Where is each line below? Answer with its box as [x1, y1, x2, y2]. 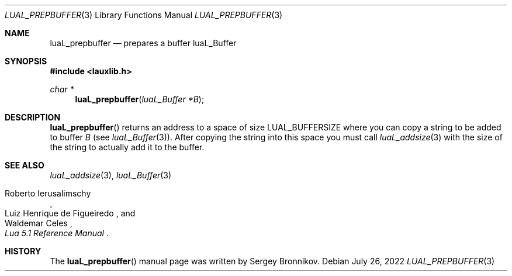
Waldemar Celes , [5, 218, 72, 228]
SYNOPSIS [5, 56, 47, 66]
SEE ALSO [5, 160, 44, 170]
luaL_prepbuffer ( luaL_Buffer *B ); [75, 94, 205, 104]
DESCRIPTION [5, 112, 61, 122]
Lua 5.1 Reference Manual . [5, 228, 109, 238]
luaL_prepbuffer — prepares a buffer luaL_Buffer [50, 38, 237, 48]
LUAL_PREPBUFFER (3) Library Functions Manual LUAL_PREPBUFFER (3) [5, 10, 283, 20]
